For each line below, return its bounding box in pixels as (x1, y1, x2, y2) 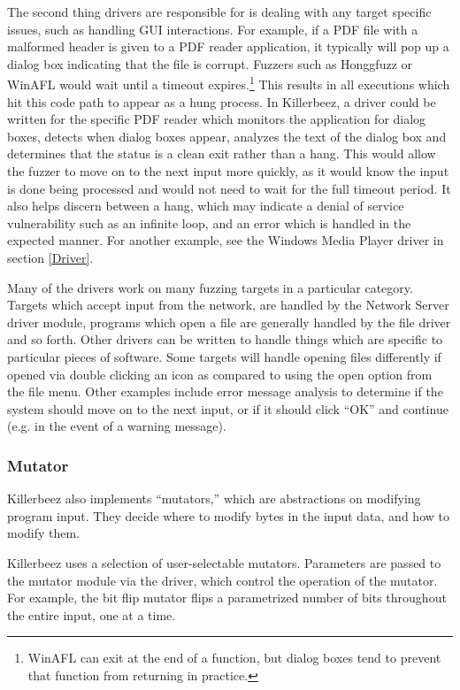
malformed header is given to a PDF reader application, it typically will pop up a (7, 37, 449, 56)
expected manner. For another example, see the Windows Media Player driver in (7, 231, 444, 249)
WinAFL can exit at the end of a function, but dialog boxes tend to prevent (27, 648, 441, 667)
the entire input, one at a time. (7, 605, 176, 624)
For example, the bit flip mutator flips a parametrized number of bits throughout (7, 588, 447, 607)
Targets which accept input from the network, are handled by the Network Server (7, 295, 449, 314)
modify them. (7, 524, 80, 542)
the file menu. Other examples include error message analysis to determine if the (7, 382, 443, 401)
